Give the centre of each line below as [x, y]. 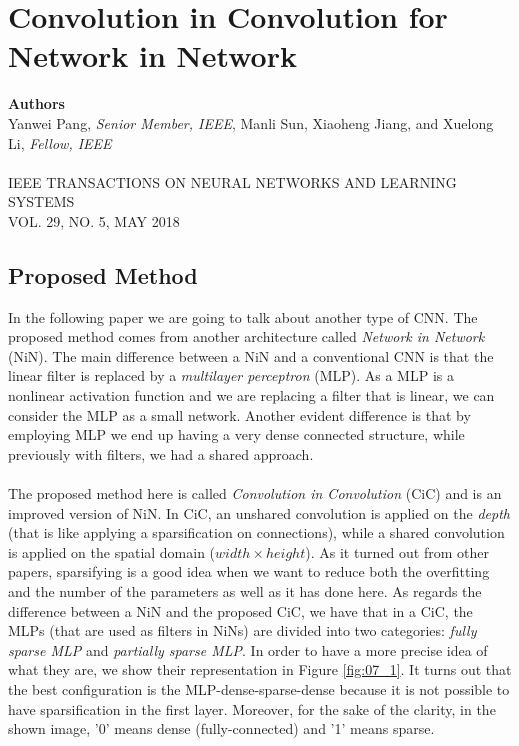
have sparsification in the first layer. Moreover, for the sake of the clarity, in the [252, 708]
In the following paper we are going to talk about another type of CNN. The [243, 316]
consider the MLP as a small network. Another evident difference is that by [239, 414]
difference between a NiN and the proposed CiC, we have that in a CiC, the [240, 610]
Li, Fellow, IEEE [60, 142]
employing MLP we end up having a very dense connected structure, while [236, 434]
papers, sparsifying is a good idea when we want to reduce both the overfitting [249, 571]
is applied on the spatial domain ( [112, 551]
